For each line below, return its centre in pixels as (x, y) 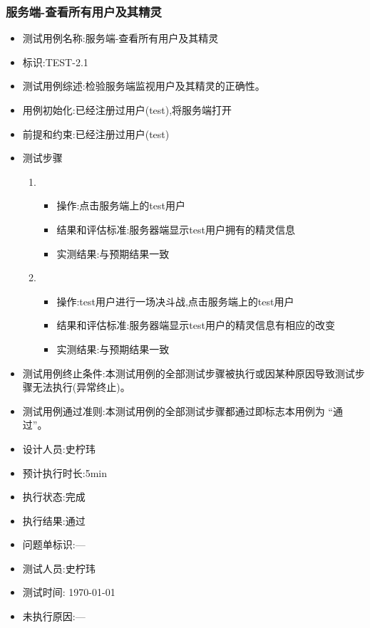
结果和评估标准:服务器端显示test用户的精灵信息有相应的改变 (196, 325)
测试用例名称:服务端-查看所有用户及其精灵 (120, 38)
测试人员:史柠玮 (59, 568)
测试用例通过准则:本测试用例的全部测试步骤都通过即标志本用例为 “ (178, 410)
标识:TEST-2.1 (55, 62)
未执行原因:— (54, 616)
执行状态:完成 (54, 497)
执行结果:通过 (54, 520)
